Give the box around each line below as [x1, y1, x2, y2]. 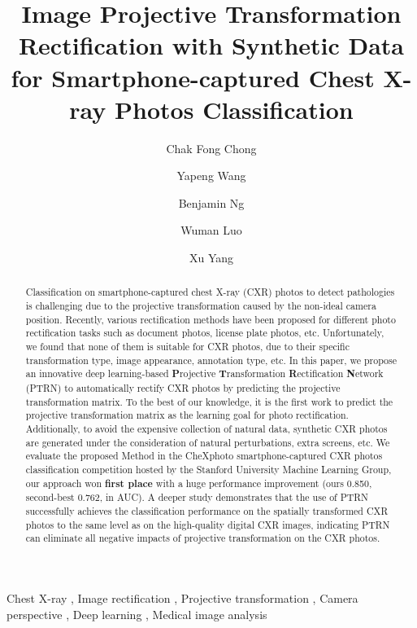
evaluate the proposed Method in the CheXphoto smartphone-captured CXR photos [25, 449, 383, 463]
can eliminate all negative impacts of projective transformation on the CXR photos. [25, 531, 380, 545]
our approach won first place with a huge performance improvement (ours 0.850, [25, 476, 372, 490]
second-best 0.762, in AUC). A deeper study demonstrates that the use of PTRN [25, 490, 369, 504]
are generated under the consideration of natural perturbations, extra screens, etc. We [25, 435, 390, 449]
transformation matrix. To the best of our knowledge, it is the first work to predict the [25, 394, 393, 408]
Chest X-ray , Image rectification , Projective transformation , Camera [7, 589, 358, 606]
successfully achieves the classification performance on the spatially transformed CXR [25, 503, 389, 517]
